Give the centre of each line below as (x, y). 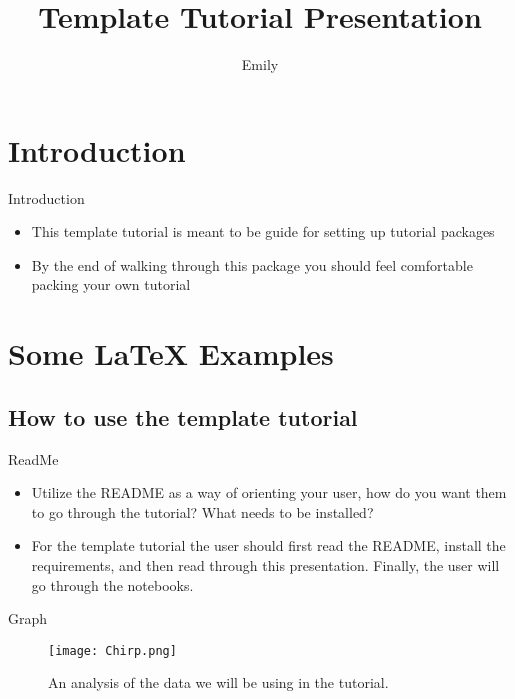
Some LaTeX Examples (171, 353)
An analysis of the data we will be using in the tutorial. (218, 682)
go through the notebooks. (112, 584)
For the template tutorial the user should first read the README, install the (268, 545)
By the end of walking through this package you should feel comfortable (252, 264)
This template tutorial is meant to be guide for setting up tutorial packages (263, 231)
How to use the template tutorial (183, 416)
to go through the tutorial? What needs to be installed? (202, 511)
